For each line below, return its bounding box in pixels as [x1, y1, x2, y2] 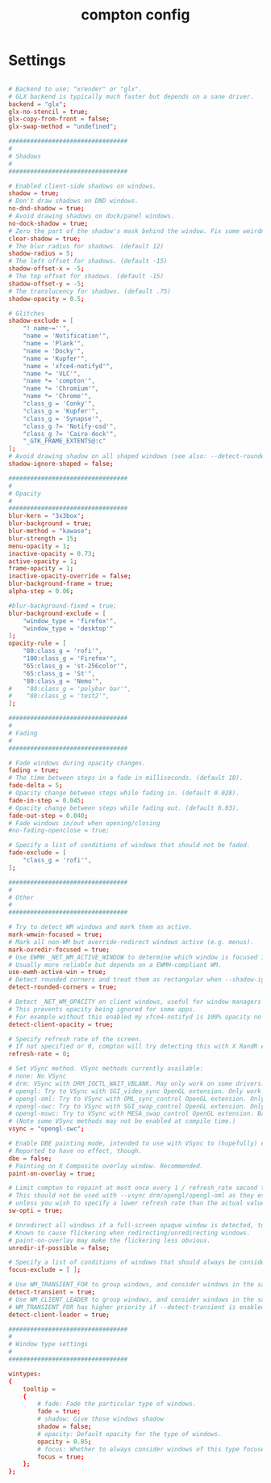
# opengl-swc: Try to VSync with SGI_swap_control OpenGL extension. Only [8, 1102, 265, 1110]
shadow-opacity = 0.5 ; [8, 294, 85, 303]
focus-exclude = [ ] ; [8, 1266, 81, 1274]
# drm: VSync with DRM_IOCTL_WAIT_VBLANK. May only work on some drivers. [8, 1079, 265, 1087]
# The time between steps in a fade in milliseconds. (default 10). [8, 774, 244, 782]
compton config [81, 6, 190, 24]
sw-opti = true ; [8, 1207, 63, 1215]
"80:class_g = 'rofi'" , [23, 647, 103, 655]
